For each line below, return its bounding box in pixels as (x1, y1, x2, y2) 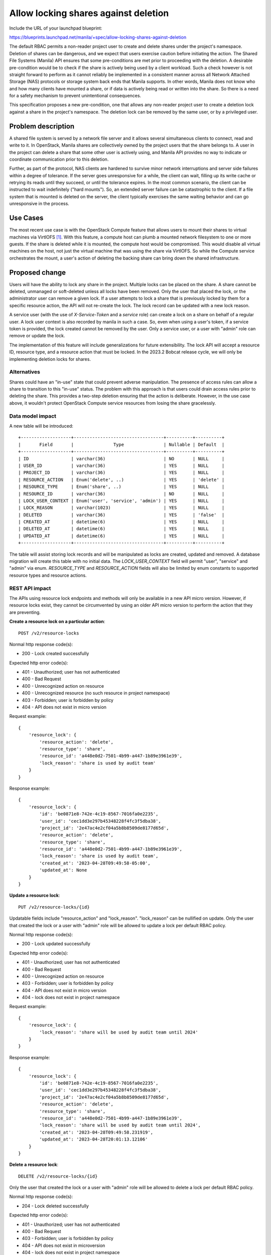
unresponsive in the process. (9, 201, 70, 207)
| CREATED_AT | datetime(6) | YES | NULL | (18, 519, 225, 525)
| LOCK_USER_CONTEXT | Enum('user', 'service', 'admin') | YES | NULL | (18, 497, 225, 504)
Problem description (9, 122, 75, 131)
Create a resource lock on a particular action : (9, 618, 105, 624)
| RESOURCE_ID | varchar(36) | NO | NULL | (18, 491, 225, 496)
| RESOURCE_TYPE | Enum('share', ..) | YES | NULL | (18, 484, 225, 489)
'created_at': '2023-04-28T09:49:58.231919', (39, 1129, 153, 1135)
